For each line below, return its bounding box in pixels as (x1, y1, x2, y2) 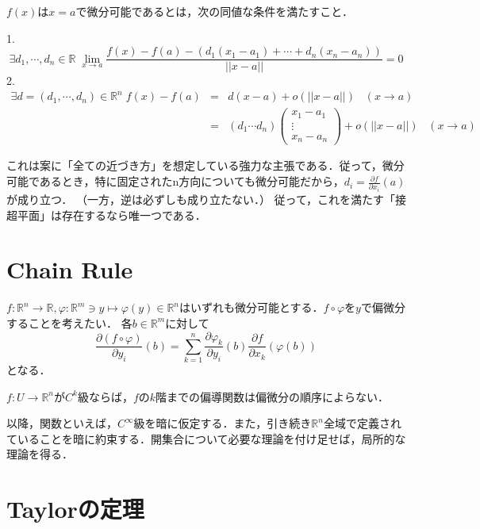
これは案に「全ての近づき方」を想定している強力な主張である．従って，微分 (6, 157, 405, 174)
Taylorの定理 (6, 493, 144, 525)
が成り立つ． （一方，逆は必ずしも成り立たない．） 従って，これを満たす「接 (6, 191, 406, 208)
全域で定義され (323, 415, 401, 431)
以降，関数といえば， (6, 415, 117, 431)
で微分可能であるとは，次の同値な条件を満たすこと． (75, 3, 353, 19)
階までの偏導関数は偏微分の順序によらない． (156, 388, 390, 404)
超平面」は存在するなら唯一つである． (6, 206, 206, 223)
